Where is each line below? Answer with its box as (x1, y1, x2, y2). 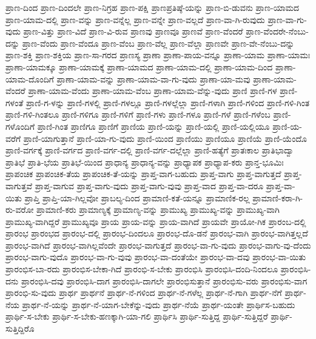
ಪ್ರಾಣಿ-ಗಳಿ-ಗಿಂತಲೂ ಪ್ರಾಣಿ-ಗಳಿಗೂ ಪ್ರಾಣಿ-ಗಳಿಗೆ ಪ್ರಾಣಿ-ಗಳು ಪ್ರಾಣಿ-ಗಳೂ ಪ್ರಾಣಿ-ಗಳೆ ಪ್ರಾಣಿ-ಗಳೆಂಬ (5, 108, 271, 121)
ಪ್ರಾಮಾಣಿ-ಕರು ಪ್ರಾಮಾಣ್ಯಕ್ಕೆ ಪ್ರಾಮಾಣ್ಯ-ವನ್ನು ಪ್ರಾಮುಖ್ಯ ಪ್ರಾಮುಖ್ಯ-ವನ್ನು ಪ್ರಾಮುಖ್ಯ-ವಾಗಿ (36, 203, 280, 216)
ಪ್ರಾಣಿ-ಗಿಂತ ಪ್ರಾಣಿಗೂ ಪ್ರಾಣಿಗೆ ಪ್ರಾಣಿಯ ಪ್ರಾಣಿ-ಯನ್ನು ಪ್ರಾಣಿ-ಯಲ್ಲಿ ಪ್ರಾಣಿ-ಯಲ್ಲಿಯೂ (37, 119, 270, 132)
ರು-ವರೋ (5, 203, 34, 216)
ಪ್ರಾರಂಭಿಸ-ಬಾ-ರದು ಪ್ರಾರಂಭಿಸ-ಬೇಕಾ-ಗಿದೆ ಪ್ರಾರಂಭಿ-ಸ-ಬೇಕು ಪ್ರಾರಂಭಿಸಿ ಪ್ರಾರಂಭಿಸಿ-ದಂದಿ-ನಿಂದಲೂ (5, 263, 278, 275)
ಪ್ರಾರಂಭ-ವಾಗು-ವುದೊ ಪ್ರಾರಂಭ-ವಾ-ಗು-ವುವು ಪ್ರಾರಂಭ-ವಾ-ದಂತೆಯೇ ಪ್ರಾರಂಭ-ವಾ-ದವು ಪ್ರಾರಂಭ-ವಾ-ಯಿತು (5, 250, 306, 263)
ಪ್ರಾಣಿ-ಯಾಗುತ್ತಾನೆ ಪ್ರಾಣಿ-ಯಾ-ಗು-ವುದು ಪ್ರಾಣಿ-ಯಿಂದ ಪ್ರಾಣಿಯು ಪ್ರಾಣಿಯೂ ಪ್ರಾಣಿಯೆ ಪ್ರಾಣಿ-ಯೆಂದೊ (23, 132, 308, 144)
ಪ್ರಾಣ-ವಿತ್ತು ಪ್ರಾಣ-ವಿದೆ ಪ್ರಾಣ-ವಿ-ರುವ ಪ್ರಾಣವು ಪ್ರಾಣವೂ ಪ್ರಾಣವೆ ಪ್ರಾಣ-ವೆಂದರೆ (23, 25, 243, 38)
